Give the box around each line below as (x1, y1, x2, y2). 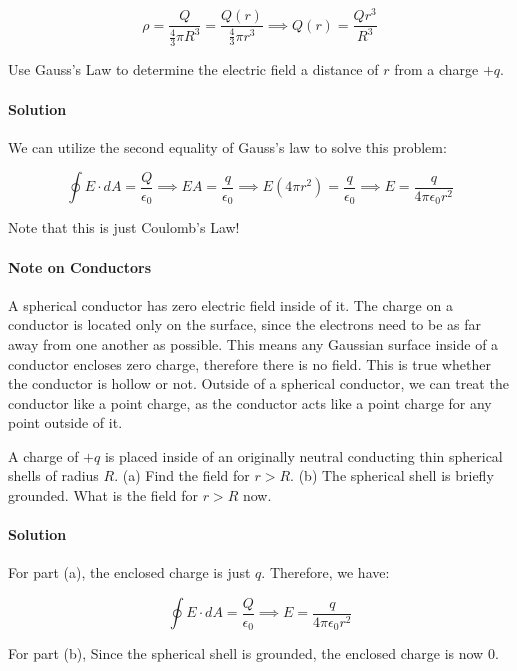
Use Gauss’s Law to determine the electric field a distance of (8, 59, 379, 80)
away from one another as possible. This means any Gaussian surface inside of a (8, 333, 499, 354)
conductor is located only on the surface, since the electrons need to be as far (8, 314, 482, 335)
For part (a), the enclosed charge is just (8, 562, 251, 583)
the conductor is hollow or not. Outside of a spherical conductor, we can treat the (8, 373, 509, 394)
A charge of (8, 445, 79, 466)
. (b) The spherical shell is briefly (290, 465, 494, 486)
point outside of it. (8, 412, 123, 433)
